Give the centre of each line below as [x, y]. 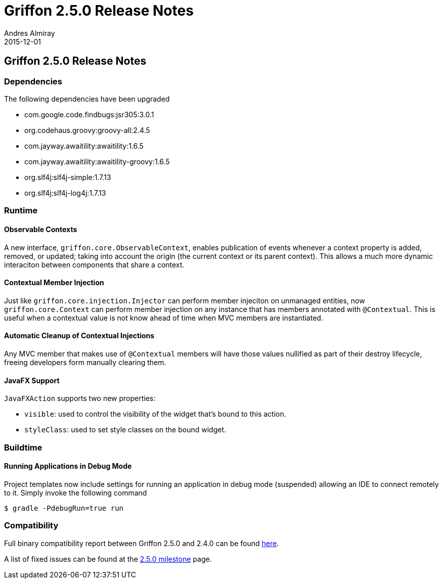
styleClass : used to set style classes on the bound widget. [125, 430]
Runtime [21, 211]
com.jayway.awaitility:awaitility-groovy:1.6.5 [97, 161]
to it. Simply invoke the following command [76, 492]
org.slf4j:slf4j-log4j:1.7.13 [65, 193]
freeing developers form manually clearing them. [85, 362]
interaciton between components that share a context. [94, 264]
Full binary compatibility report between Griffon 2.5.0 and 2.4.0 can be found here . [142, 543]
